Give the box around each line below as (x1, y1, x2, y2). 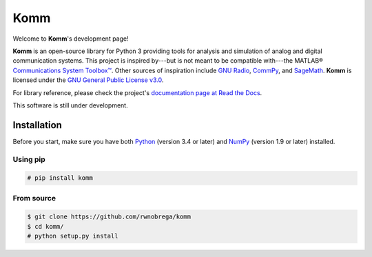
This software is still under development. (12, 101, 128, 110)
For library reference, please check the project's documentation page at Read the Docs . (12, 88, 262, 96)
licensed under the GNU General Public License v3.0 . (12, 76, 164, 84)
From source (12, 193, 56, 203)
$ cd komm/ (27, 223, 64, 230)
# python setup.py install (27, 232, 118, 240)
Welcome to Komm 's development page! (12, 34, 129, 43)
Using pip (12, 154, 46, 164)
